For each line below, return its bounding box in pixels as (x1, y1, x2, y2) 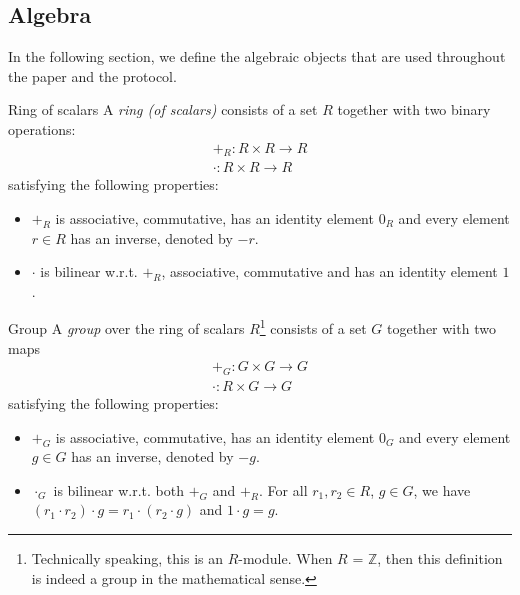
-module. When (238, 548, 333, 569)
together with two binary (337, 99, 491, 120)
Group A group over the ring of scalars (8, 318, 245, 339)
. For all (259, 479, 308, 500)
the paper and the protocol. (8, 65, 177, 86)
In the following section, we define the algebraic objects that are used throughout (8, 46, 506, 67)
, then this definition (377, 548, 503, 569)
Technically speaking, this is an (31, 548, 223, 569)
